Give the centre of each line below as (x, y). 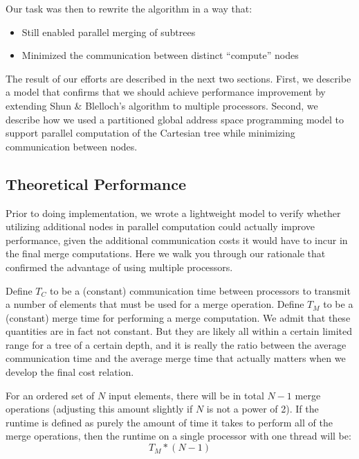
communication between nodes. (72, 146)
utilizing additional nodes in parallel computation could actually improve (160, 226)
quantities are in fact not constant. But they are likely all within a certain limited (179, 331)
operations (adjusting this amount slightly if (99, 409)
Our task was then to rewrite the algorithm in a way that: (129, 8)
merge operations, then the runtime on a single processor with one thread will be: (178, 436)
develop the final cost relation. (70, 372)
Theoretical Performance (96, 183)
